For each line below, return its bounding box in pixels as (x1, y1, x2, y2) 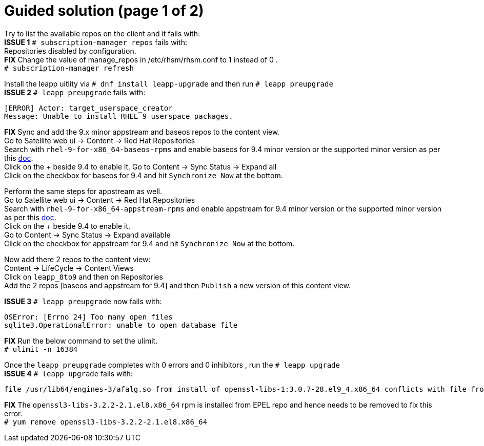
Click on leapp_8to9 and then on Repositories (4, 272, 163, 281)
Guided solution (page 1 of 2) (4, 2, 204, 19)
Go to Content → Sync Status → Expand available (4, 230, 171, 239)
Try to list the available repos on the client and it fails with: (4, 29, 200, 38)
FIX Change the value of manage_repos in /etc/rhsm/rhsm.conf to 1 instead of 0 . (4, 55, 278, 64)
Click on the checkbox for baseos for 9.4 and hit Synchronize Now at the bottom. (4, 171, 283, 180)
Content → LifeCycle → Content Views (4, 263, 134, 272)
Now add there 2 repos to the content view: (4, 254, 151, 264)
